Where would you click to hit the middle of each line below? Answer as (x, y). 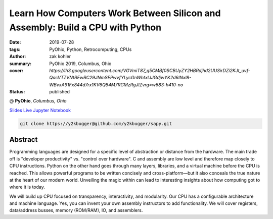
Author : (18, 57)
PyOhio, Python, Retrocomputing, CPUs (90, 49)
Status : (17, 92)
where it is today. (27, 187)
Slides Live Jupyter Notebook (40, 110)
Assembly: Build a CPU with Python (85, 27)
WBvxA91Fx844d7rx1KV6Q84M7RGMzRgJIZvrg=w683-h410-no (116, 85)
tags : (15, 49)
